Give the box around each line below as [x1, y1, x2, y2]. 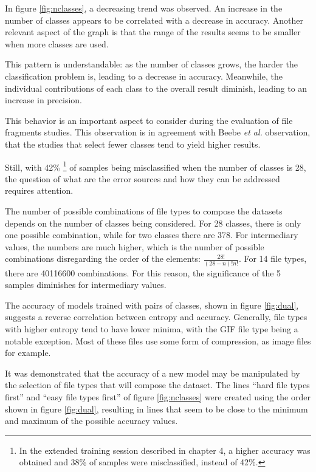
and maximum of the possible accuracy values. [5, 414, 178, 427]
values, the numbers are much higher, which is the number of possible [5, 240, 264, 253]
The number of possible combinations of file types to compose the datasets [5, 204, 283, 217]
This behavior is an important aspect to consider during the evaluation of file [5, 114, 293, 126]
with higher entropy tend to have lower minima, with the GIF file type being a [5, 323, 298, 335]
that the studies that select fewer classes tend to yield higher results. [5, 137, 261, 150]
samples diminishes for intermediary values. [5, 278, 167, 291]
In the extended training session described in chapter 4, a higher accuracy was [19, 443, 311, 456]
